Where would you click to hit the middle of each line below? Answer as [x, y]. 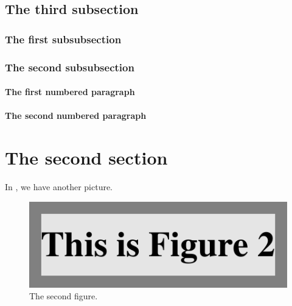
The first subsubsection [63, 39]
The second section [86, 158]
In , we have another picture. [59, 186]
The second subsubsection [70, 67]
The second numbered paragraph [76, 116]
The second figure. [64, 296]
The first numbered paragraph [70, 92]
